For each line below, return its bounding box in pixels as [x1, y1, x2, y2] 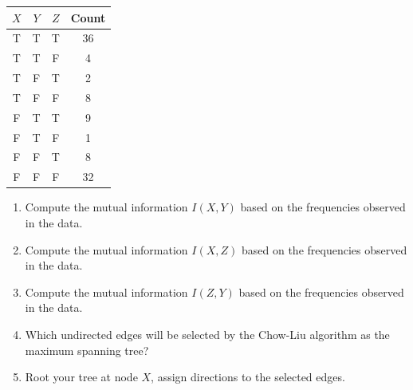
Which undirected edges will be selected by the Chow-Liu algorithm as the [25, 325, 390, 342]
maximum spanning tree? [25, 341, 149, 358]
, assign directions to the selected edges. [151, 368, 345, 385]
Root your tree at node [25, 368, 138, 385]
